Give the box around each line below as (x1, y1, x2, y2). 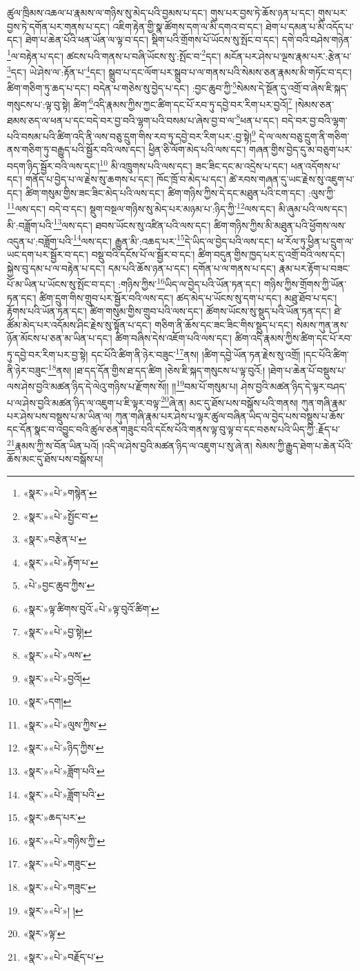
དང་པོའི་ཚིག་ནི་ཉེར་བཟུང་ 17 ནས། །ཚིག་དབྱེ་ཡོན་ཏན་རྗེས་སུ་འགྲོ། (91, 345, 301, 361)
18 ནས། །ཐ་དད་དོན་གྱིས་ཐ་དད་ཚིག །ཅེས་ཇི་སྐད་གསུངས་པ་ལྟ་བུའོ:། (48, 361, 266, 377)
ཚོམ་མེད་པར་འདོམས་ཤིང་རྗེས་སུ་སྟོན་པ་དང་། (7, 317, 152, 331)
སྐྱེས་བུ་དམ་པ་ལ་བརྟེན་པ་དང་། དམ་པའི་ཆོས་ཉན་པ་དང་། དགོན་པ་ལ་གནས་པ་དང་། (7, 260, 276, 275)
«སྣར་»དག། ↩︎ (23, 694, 72, 709)
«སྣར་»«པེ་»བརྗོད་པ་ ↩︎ (23, 949, 104, 963)
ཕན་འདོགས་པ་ (290, 158, 341, 173)
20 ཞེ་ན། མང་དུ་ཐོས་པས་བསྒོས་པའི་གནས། (161, 393, 299, 410)
